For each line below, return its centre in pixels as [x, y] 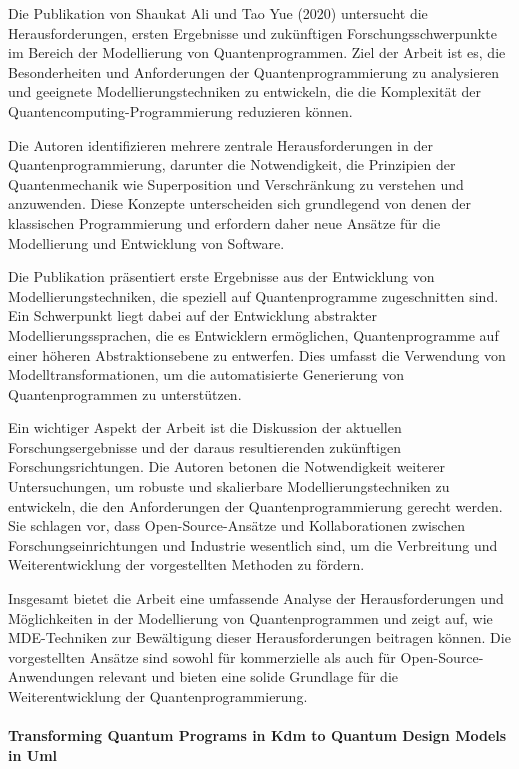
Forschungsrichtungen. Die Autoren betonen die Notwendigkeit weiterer [227, 466]
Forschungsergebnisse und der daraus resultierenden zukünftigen [204, 446]
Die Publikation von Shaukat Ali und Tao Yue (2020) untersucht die [218, 13]
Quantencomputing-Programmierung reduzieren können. [180, 110]
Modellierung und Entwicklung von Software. [146, 242]
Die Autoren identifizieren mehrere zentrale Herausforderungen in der [220, 144]
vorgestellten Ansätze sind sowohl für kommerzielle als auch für [202, 656]
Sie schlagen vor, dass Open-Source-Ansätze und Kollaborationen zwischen [237, 525]
